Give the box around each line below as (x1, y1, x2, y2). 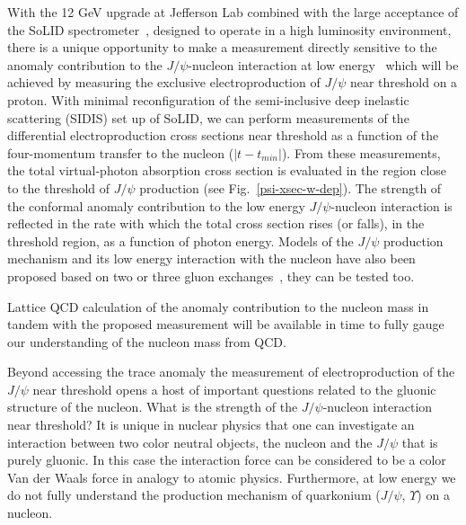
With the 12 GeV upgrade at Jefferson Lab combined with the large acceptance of (7, 3, 459, 21)
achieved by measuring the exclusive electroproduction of (7, 73, 321, 92)
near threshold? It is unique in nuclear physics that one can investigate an (7, 415, 415, 434)
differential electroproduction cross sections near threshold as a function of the (7, 126, 439, 145)
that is (401, 432, 438, 451)
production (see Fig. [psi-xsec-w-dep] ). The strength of (139, 178, 442, 197)
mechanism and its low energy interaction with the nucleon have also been (7, 249, 416, 268)
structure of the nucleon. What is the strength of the (7, 397, 298, 416)
